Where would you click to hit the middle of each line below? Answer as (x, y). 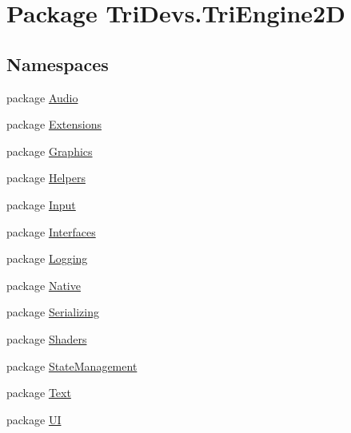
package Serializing (53, 312)
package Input (41, 204)
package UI (34, 419)
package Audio (42, 97)
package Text (39, 393)
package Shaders (47, 338)
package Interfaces (51, 231)
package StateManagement (72, 365)
